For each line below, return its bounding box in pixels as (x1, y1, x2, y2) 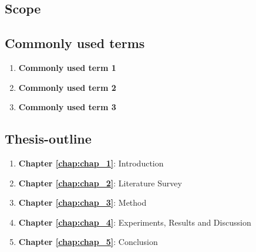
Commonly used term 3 (18, 101, 116, 113)
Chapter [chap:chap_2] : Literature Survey (18, 176, 182, 189)
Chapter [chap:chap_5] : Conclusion (18, 236, 158, 248)
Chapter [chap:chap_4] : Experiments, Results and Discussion (18, 216, 251, 228)
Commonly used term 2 (18, 81, 116, 93)
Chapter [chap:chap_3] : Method (18, 196, 147, 209)
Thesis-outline (5, 130, 92, 148)
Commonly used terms (5, 34, 145, 52)
